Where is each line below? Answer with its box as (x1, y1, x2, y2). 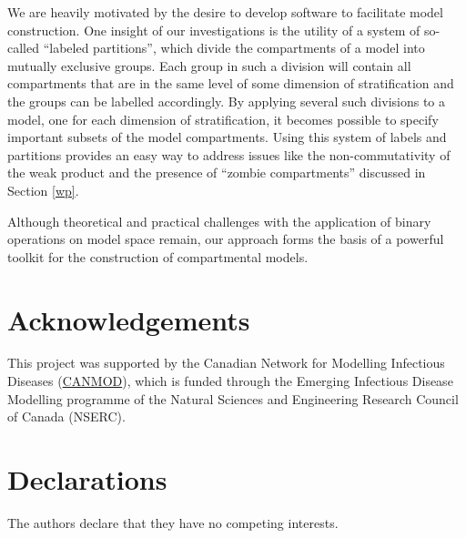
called (7, 38, 39, 57)
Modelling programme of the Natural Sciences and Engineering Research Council (7, 389, 459, 408)
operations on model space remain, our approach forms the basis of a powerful (7, 229, 444, 249)
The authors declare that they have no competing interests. (7, 513, 339, 532)
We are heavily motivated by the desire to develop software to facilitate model (7, 3, 443, 21)
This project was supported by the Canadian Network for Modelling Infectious (7, 353, 445, 372)
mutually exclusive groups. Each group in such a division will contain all (7, 56, 411, 75)
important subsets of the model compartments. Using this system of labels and (7, 127, 447, 147)
